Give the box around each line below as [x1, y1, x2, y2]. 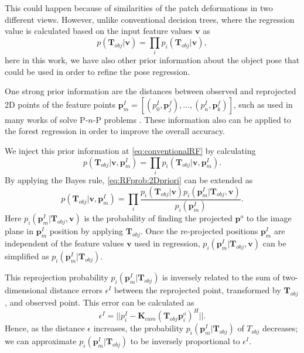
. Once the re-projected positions [140, 225, 258, 237]
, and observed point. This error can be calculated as [5, 296, 194, 309]
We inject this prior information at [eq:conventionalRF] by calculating [5, 145, 256, 157]
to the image [246, 212, 292, 224]
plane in [5, 225, 34, 237]
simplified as [5, 250, 49, 262]
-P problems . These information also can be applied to [93, 113, 291, 125]
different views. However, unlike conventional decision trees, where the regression [5, 13, 295, 25]
